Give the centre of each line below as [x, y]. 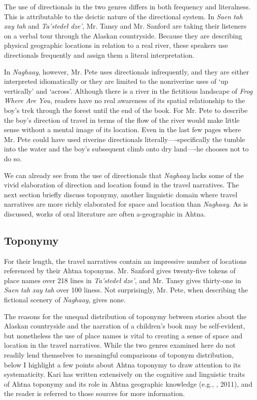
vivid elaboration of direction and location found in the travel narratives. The [121, 185]
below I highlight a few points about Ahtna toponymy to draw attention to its [122, 364]
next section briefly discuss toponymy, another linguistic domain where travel [121, 194]
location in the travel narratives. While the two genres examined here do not [120, 345]
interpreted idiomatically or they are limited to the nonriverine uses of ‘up [116, 81]
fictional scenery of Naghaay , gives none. [65, 300]
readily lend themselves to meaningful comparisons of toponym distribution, [119, 355]
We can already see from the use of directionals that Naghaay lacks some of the [124, 175]
